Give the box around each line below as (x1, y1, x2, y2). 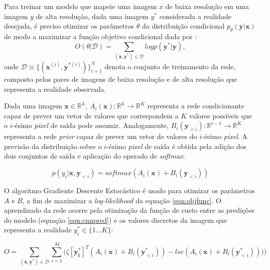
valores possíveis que (189, 110, 252, 120)
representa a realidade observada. (4, 83, 106, 94)
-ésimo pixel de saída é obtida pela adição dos (106, 141, 246, 151)
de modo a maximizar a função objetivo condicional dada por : (4, 31, 197, 41)
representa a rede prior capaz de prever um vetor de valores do (4, 131, 197, 142)
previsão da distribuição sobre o (4, 141, 102, 151)
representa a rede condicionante (147, 100, 244, 111)
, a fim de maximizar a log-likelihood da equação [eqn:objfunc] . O (22, 195, 221, 205)
